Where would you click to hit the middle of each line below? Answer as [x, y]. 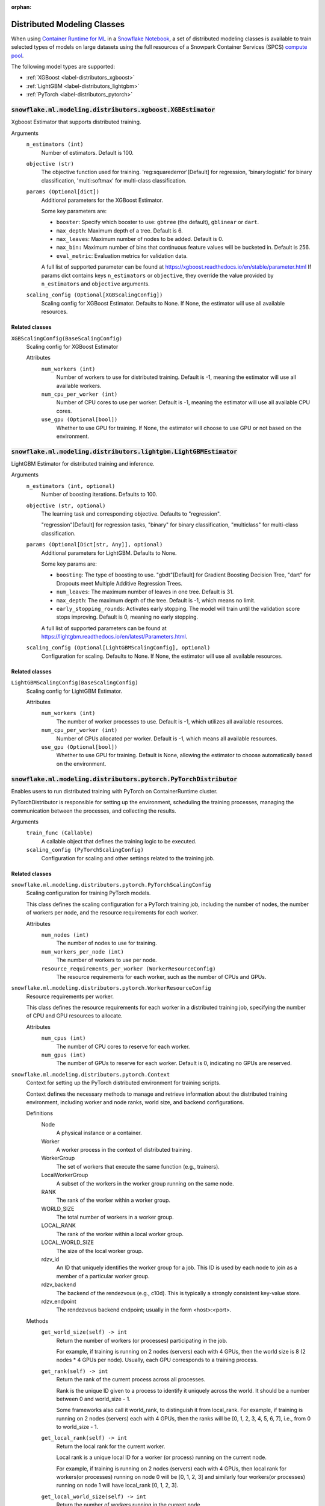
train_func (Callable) [60, 833]
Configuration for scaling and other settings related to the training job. [128, 858]
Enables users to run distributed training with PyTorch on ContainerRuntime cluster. [114, 791]
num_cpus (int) [64, 1038]
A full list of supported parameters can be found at [104, 628]
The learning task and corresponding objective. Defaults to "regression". [131, 514]
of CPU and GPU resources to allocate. [74, 1016]
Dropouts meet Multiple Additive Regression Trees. [119, 583]
